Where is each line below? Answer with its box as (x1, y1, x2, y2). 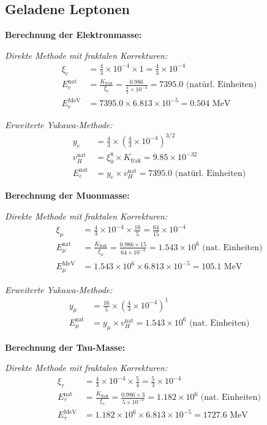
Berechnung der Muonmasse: (5, 189, 130, 202)
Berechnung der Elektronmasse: (5, 28, 142, 41)
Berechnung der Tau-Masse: (5, 340, 126, 353)
